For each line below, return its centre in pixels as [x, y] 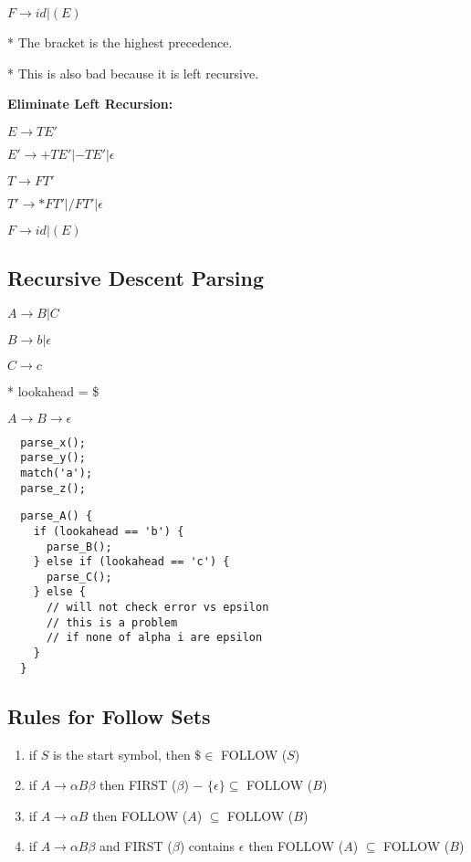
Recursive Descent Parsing [136, 278]
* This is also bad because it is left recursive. [133, 73]
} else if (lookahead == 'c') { [131, 562]
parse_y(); [53, 458]
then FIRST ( [138, 785]
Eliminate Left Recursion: [90, 104]
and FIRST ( [136, 846]
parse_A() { [57, 516]
